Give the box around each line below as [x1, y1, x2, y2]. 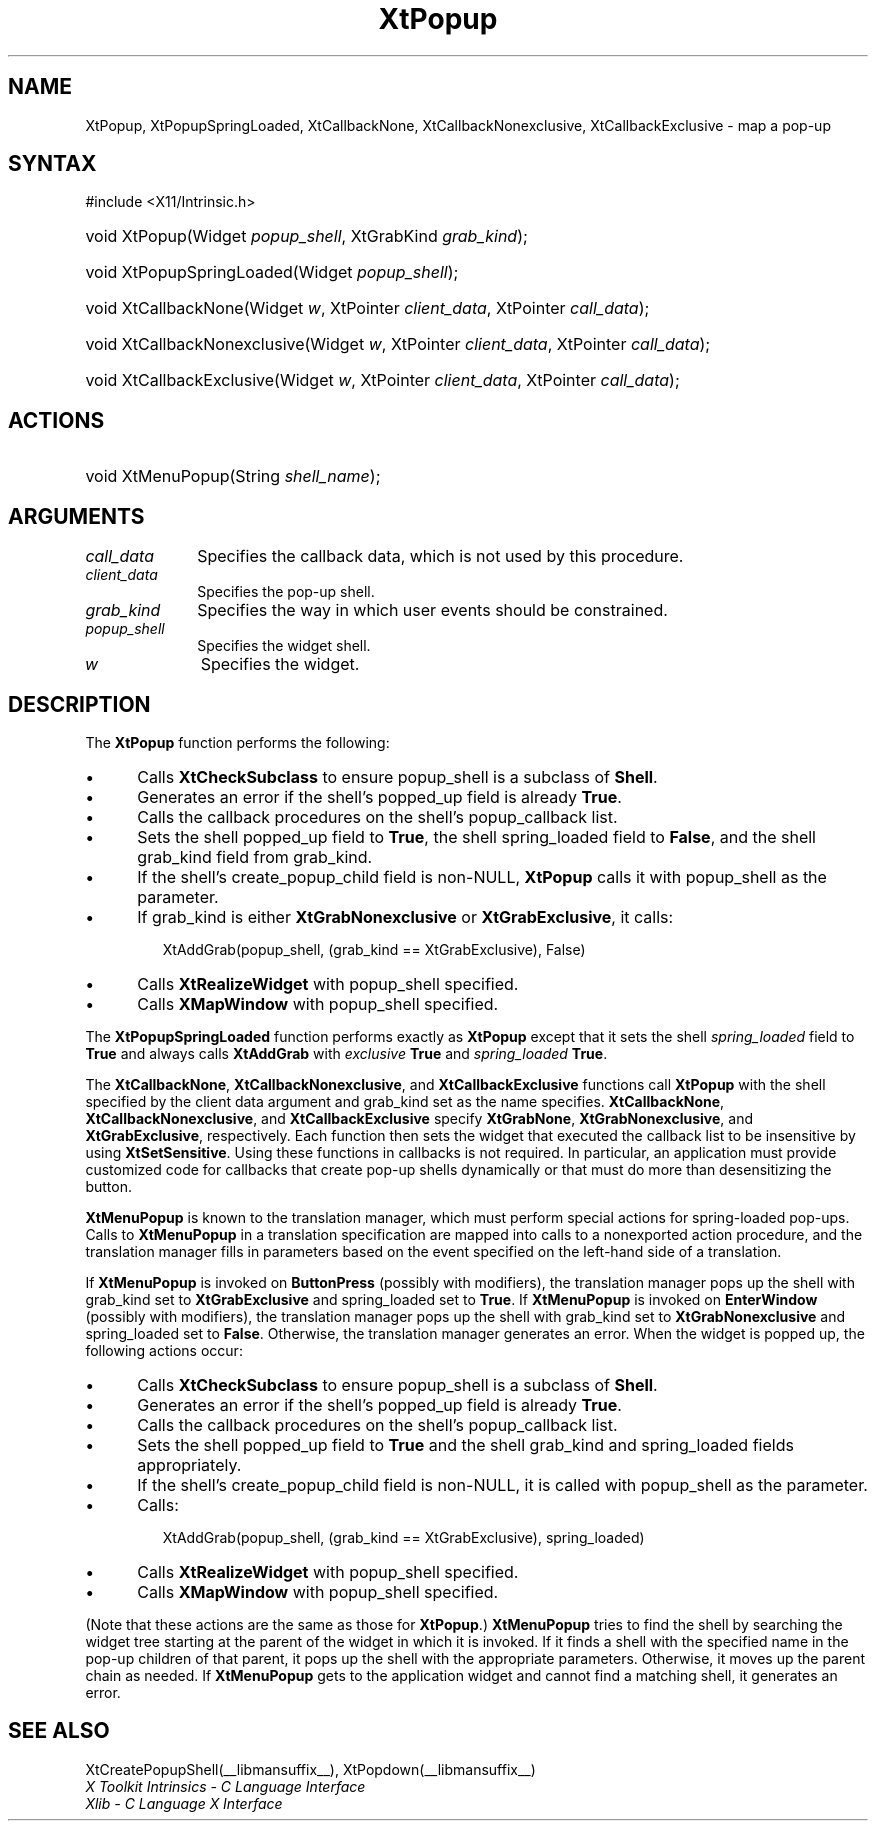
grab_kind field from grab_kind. [137, 846, 373, 867]
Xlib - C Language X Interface [85, 1794, 283, 1812]
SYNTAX [8, 151, 97, 177]
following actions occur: [85, 1341, 243, 1359]
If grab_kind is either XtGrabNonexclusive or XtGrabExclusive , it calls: [137, 906, 674, 927]
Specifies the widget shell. [197, 637, 371, 655]
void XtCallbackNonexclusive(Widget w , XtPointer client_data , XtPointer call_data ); [85, 334, 711, 355]
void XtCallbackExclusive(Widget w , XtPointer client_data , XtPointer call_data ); [85, 370, 680, 391]
